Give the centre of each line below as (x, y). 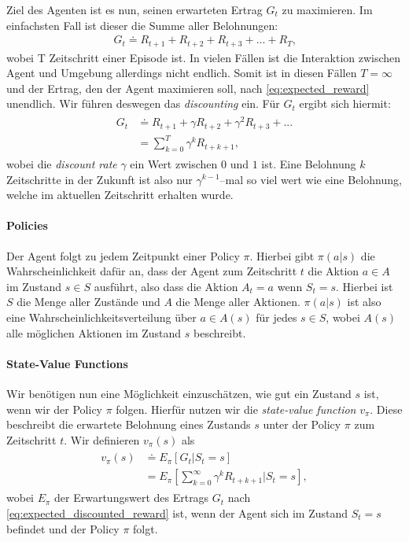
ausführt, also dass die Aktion (166, 286)
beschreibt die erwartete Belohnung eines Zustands (129, 424)
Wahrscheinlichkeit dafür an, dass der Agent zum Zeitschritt (152, 271)
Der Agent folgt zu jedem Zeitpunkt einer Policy (123, 255)
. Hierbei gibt (282, 255)
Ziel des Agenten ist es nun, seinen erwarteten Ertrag (134, 9)
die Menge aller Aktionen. (238, 302)
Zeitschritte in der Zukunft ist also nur (99, 179)
